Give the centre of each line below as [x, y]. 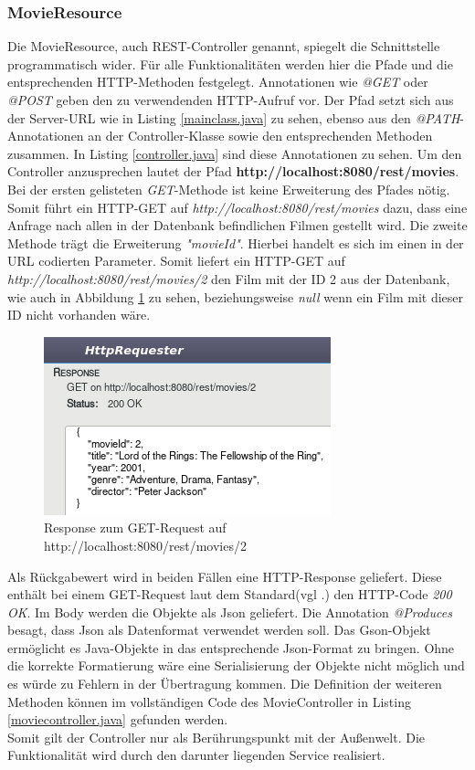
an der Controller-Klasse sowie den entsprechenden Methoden [260, 136]
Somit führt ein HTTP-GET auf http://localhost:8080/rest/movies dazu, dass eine [237, 207]
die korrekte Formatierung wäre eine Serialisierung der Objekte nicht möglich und [236, 665]
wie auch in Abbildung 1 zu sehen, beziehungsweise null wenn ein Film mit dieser [235, 296]
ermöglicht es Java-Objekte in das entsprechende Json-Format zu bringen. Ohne [231, 647]
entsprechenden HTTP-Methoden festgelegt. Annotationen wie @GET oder [218, 82]
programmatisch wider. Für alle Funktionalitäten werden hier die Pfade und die [230, 63]
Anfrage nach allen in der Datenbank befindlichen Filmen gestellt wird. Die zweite [237, 225]
